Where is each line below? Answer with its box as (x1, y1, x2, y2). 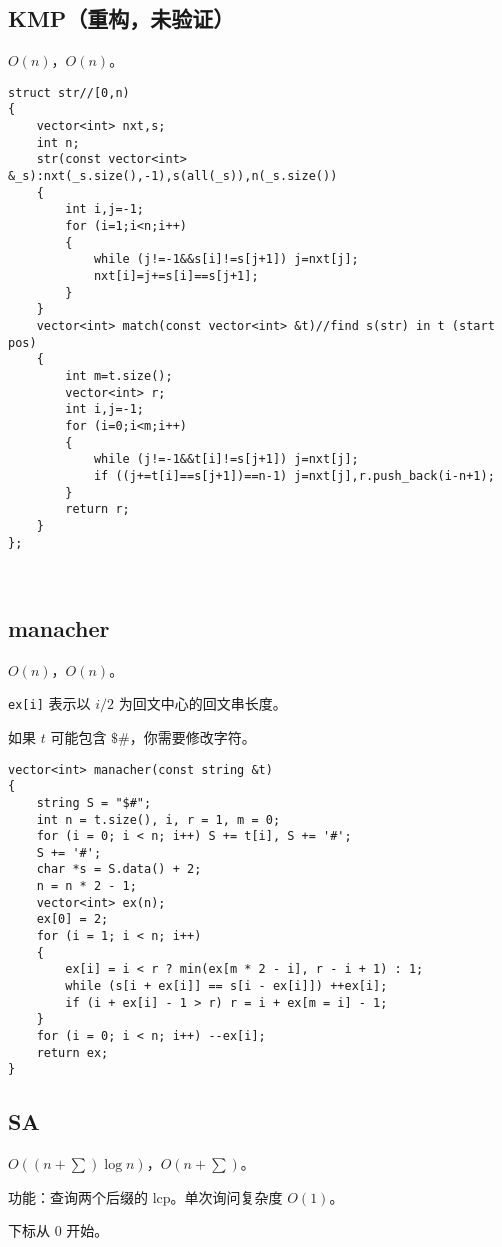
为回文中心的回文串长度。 (118, 693, 287, 714)
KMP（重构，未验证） (8, 3, 235, 34)
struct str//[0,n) (8, 85, 130, 100)
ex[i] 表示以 (8, 693, 91, 714)
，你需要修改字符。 (129, 726, 256, 747)
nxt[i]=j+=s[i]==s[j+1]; (93, 269, 259, 284)
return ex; (36, 1045, 109, 1060)
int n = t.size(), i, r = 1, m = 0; (36, 812, 281, 827)
